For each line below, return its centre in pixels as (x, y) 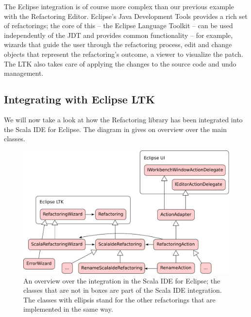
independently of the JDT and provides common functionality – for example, (118, 35)
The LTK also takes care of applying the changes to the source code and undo (120, 63)
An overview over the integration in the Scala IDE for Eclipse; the (122, 280)
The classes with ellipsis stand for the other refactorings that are (119, 299)
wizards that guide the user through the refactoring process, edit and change (118, 44)
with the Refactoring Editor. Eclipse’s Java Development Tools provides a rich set (126, 16)
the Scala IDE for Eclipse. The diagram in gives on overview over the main (115, 129)
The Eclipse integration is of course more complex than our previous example (119, 6)
